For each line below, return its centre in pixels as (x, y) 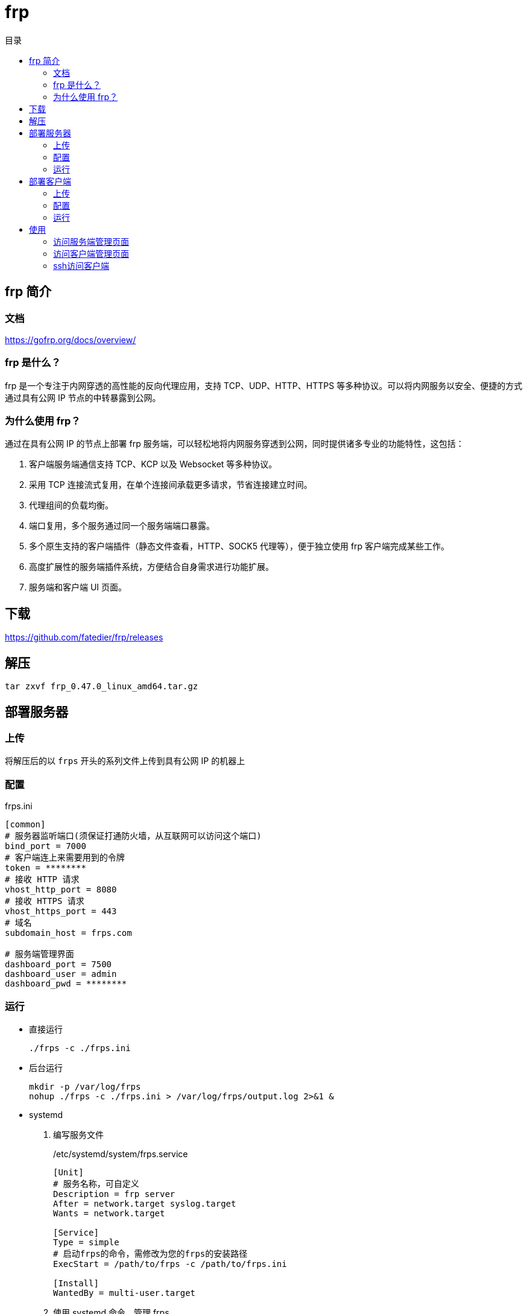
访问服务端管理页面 (91, 241)
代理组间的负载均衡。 (71, 505)
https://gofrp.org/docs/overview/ (71, 340)
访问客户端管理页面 (91, 253)
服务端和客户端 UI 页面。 (78, 587)
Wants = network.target (109, 1213)
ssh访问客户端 (81, 265)
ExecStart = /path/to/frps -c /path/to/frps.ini (170, 1264)
